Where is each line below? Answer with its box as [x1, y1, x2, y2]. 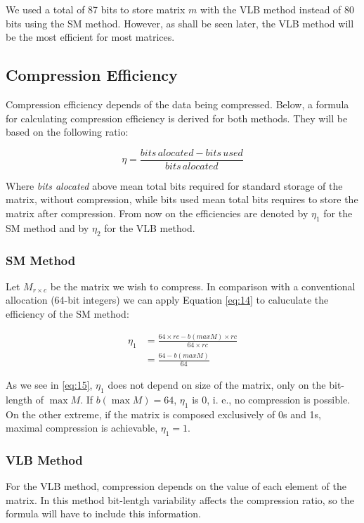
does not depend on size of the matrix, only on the [108, 377, 326, 392]
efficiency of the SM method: [6, 306, 129, 321]
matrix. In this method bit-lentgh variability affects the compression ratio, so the [6, 492, 354, 507]
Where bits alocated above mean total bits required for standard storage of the [6, 178, 343, 193]
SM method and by [6, 220, 89, 235]
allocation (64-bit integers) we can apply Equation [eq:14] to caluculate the [6, 292, 329, 307]
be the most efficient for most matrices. [6, 30, 175, 44]
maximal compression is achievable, [6, 420, 158, 435]
